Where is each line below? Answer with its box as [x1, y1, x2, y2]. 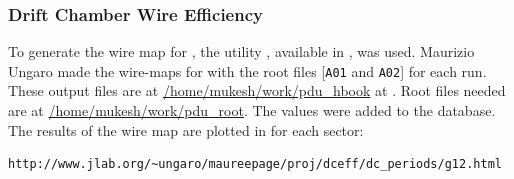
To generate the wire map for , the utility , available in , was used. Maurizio [8, 41, 475, 62]
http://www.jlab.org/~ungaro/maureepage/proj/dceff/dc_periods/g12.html [8, 157, 502, 172]
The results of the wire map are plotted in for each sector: [8, 119, 364, 140]
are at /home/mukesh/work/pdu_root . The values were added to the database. [8, 100, 496, 121]
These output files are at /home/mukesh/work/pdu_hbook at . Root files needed [8, 80, 506, 101]
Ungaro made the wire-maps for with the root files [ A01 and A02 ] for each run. [8, 60, 487, 81]
